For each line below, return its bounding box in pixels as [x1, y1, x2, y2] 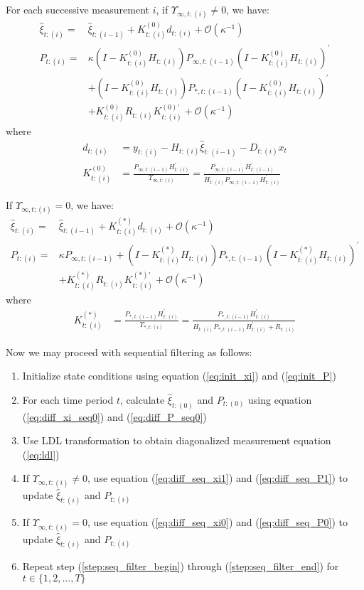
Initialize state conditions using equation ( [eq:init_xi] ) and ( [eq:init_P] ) [22, 368, 336, 383]
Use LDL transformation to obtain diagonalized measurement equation [22, 433, 331, 448]
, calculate [119, 392, 165, 407]
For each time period [22, 392, 114, 407]
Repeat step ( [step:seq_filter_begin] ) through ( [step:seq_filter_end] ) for [22, 559, 339, 574]
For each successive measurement [6, 2, 149, 16]
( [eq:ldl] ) [22, 446, 60, 461]
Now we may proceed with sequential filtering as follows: [6, 344, 252, 359]
